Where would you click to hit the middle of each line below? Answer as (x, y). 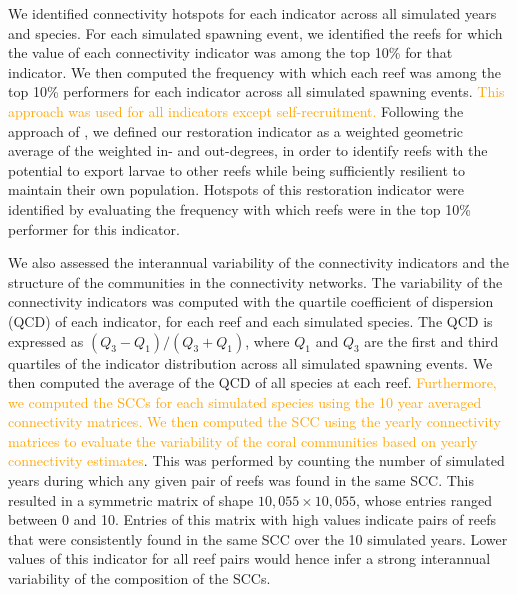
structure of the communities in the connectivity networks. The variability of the (255, 281)
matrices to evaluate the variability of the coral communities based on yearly (243, 440)
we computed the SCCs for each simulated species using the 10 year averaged (245, 401)
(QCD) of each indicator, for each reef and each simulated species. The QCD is (250, 320)
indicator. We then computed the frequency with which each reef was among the (254, 71)
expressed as (46, 340)
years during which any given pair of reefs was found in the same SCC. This (241, 480)
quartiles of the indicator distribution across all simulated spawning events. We (250, 362)
